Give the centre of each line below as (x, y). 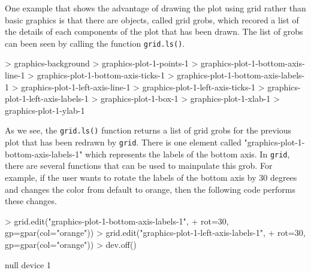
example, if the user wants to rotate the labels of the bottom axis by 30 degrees (151, 177)
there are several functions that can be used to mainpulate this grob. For (139, 166)
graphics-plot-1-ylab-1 (45, 110)
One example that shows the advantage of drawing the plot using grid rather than (155, 8)
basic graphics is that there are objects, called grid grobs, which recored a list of (152, 19)
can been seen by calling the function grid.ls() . (95, 43)
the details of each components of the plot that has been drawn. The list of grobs (154, 31)
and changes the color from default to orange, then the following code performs (150, 189)
